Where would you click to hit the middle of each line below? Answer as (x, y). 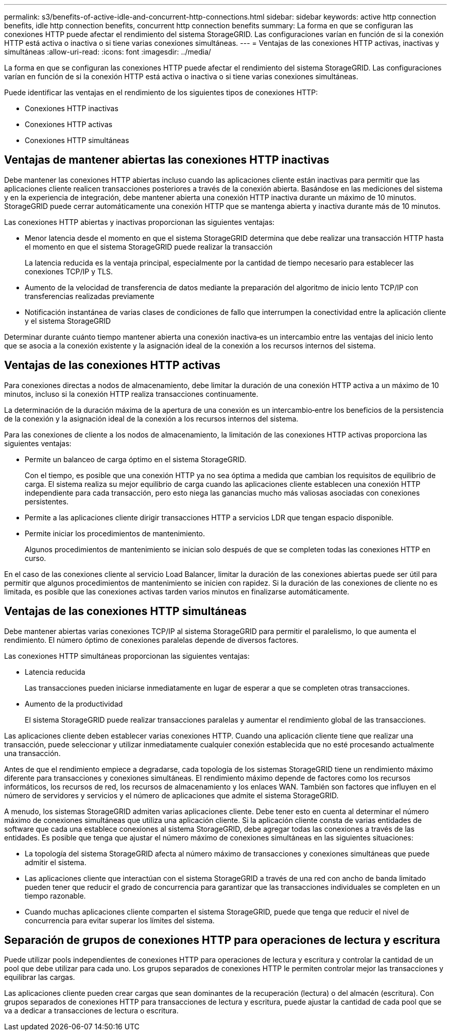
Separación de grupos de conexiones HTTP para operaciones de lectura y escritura (222, 940)
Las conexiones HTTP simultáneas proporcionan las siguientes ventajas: (127, 656)
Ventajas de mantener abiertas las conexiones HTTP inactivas (167, 160)
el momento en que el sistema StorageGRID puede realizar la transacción (149, 247)
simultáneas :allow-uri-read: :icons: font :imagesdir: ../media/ (108, 52)
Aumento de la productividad (74, 704)
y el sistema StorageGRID (68, 321)
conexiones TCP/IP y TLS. (69, 271)
